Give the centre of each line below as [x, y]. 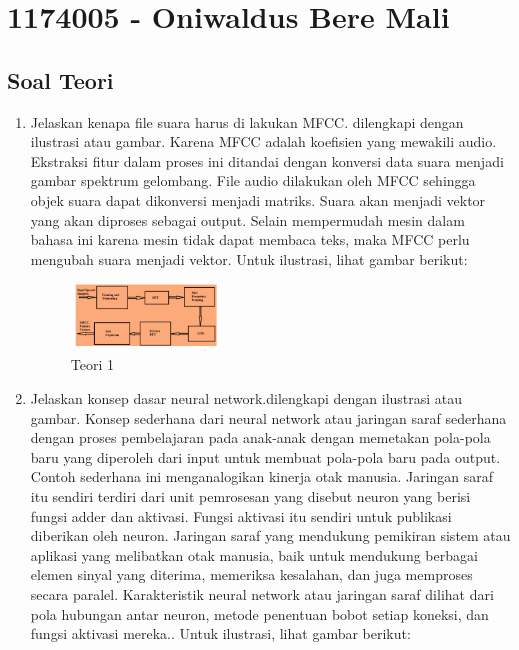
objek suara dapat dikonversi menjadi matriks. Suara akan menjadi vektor [258, 199]
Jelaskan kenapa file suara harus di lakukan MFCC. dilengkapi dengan [247, 121]
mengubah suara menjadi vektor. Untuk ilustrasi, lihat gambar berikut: [249, 258]
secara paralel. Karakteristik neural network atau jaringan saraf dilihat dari [262, 594]
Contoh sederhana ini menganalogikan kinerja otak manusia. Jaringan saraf [262, 476]
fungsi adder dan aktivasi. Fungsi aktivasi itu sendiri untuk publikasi [241, 515]
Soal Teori [60, 79]
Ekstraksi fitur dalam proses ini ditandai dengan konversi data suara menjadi [267, 160]
